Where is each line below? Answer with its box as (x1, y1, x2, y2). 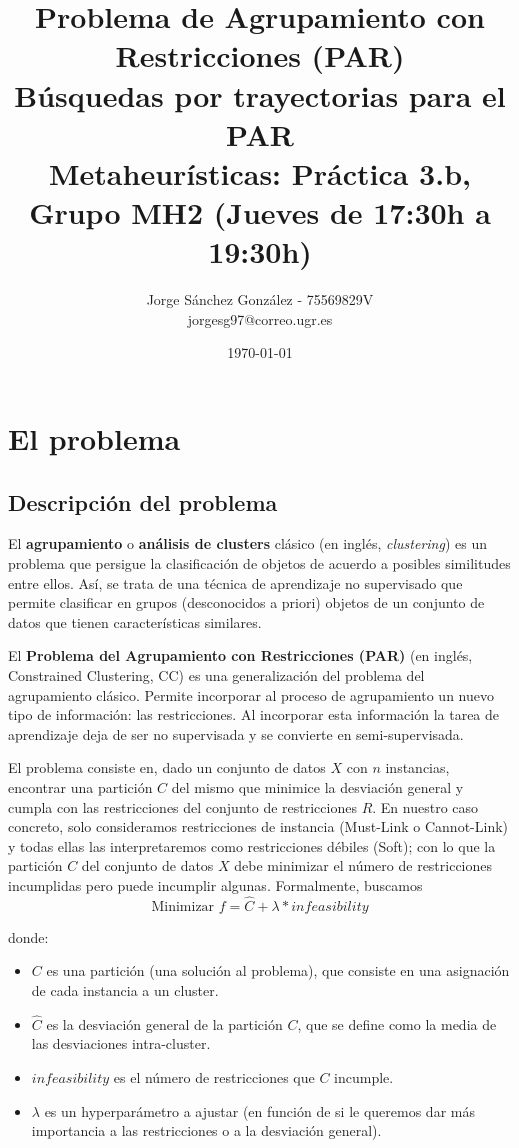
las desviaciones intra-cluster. (31, 1033, 211, 1054)
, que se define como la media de (297, 1013, 497, 1034)
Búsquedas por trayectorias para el (14, 74, 506, 115)
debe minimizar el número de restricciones (234, 855, 493, 876)
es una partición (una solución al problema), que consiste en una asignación (46, 960, 510, 981)
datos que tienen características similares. (8, 611, 262, 632)
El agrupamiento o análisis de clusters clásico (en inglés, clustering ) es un (8, 533, 488, 554)
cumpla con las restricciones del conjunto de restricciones (8, 796, 357, 817)
